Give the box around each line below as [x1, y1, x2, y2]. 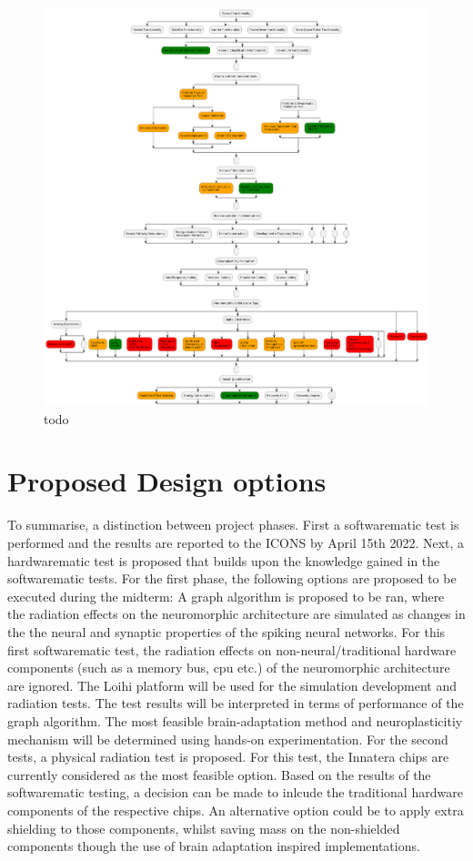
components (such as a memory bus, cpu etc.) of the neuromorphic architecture [7, 658, 450, 677]
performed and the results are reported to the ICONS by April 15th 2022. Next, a [7, 533, 465, 552]
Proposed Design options [7, 462, 327, 500]
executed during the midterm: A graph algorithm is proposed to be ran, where [7, 586, 445, 605]
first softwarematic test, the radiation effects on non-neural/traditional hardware [7, 640, 457, 659]
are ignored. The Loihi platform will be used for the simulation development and [7, 675, 458, 694]
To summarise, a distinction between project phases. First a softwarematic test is [7, 515, 459, 534]
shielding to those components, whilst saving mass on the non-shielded [7, 818, 400, 837]
